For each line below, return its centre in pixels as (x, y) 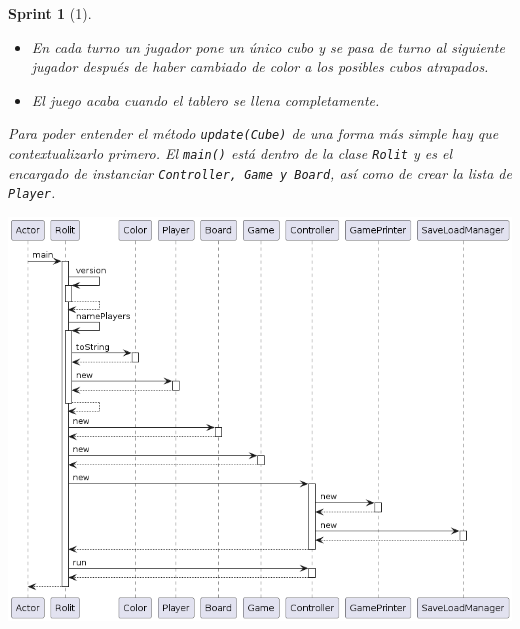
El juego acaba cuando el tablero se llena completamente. (205, 99)
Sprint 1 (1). (50, 13)
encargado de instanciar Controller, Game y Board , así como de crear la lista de (260, 172)
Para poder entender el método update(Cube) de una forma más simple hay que (253, 133)
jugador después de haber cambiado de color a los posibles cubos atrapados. (260, 66)
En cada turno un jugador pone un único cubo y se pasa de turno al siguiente (268, 46)
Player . (32, 192)
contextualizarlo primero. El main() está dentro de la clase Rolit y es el (230, 153)
